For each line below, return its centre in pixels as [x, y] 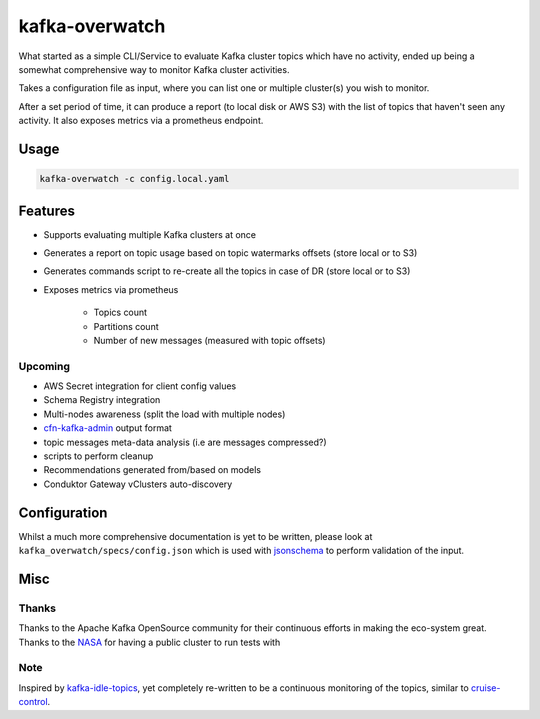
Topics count [120, 312]
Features [46, 210]
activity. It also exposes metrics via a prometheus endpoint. [141, 121]
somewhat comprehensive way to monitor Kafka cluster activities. [154, 69]
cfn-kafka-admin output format [107, 428]
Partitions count [126, 326]
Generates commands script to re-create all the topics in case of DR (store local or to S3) [227, 271]
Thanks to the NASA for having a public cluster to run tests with [149, 642]
